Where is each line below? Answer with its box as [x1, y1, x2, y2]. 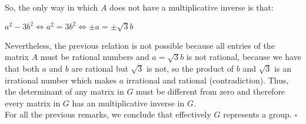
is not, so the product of [147, 62, 234, 75]
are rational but [71, 62, 128, 75]
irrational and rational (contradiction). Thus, [126, 73, 289, 86]
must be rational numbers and [40, 51, 149, 63]
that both [5, 62, 39, 75]
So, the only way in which [5, 1, 98, 13]
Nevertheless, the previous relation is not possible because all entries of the [5, 39, 275, 51]
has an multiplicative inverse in [72, 96, 185, 109]
